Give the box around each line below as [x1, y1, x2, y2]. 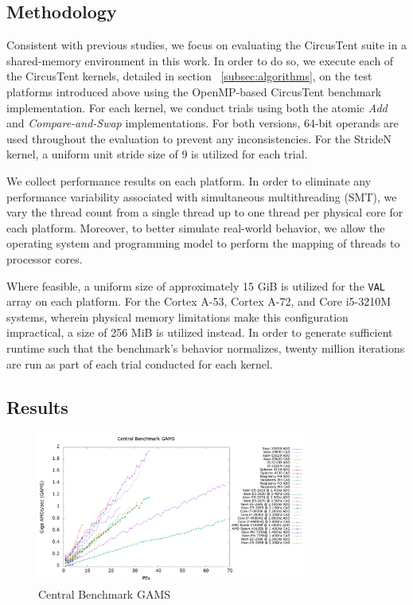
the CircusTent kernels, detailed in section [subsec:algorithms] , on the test [6, 68, 372, 84]
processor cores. [6, 250, 83, 267]
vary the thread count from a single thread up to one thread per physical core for [6, 204, 403, 221]
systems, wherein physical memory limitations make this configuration [6, 308, 349, 325]
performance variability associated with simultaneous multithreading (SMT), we [6, 188, 397, 205]
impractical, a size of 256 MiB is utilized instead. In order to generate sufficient [6, 324, 393, 341]
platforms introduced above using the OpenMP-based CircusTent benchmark [6, 83, 382, 100]
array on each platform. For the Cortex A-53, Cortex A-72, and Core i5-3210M [6, 293, 392, 310]
